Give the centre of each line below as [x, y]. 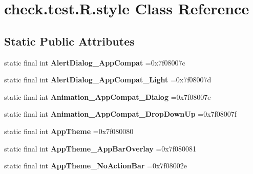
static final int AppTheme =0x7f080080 [69, 131]
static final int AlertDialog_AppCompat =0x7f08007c [95, 62]
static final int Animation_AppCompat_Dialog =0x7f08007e [108, 96]
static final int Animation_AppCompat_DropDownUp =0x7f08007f [121, 114]
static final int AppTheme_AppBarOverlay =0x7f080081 [100, 148]
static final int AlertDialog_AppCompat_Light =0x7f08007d [108, 80]
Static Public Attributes [69, 41]
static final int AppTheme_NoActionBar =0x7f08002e [96, 166]
